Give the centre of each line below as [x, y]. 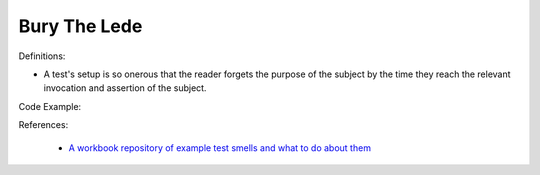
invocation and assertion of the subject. [125, 88]
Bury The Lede [80, 26]
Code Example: [50, 106]
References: [43, 125]
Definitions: [42, 56]
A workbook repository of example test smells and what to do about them [220, 147]
